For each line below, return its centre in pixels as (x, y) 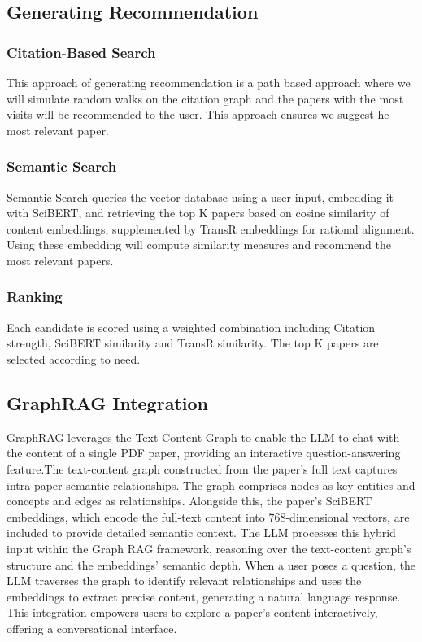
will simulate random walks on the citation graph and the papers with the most (205, 98)
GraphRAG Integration (107, 402)
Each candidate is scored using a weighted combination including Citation (191, 327)
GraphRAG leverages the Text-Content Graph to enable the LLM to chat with (203, 437)
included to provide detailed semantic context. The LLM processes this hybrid (201, 533)
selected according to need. (74, 358)
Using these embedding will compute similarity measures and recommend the (199, 245)
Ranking (35, 297)
